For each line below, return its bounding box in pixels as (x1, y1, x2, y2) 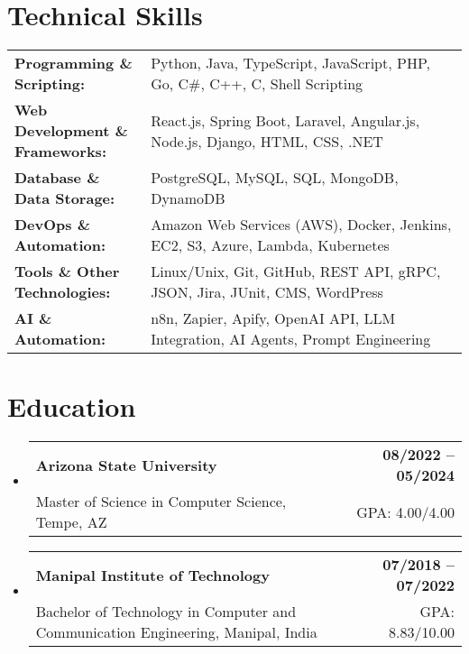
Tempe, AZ (35, 511, 107, 533)
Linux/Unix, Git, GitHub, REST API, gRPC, (151, 261, 441, 282)
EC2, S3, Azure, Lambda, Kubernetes (151, 235, 390, 256)
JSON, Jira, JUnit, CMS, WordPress (151, 281, 383, 303)
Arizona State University (35, 454, 217, 475)
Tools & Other (14, 261, 120, 282)
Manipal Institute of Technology (35, 564, 270, 585)
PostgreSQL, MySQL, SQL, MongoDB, (151, 167, 399, 189)
